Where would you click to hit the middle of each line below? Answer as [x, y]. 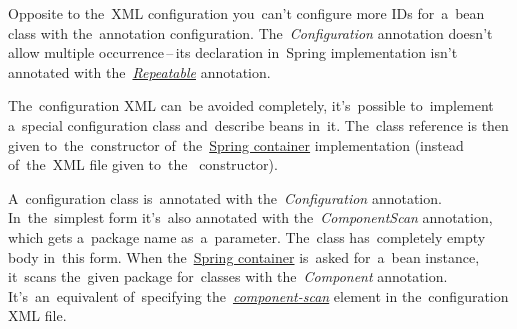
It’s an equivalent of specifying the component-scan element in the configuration [258, 295]
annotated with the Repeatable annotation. [139, 71]
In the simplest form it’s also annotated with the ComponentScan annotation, [250, 217]
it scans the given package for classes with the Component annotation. [228, 276]
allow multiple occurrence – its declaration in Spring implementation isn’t [233, 52]
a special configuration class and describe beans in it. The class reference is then [258, 124]
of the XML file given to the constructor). [143, 164]
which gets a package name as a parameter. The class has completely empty [247, 236]
